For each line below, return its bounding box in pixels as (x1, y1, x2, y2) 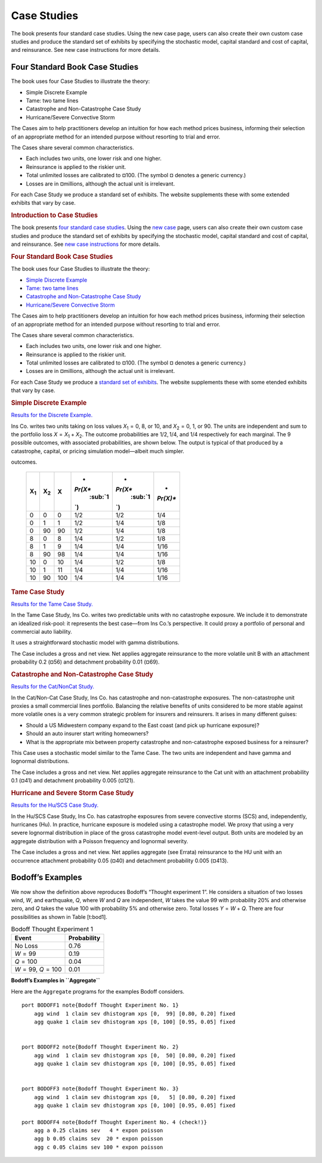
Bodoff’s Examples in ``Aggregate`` (11, 977, 101, 984)
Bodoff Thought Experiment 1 (11, 925, 94, 933)
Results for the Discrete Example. (11, 412, 93, 419)
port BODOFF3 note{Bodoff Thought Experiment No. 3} (21, 1085, 179, 1092)
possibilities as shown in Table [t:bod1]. (11, 913, 107, 920)
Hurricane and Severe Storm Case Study (11, 789, 134, 797)
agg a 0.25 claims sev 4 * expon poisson (33, 1127, 163, 1134)
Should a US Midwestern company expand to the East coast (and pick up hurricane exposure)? (26, 721, 259, 729)
